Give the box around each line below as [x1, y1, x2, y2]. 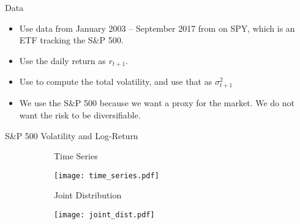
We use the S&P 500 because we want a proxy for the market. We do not [19, 96, 294, 109]
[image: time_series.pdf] [54, 171, 159, 180]
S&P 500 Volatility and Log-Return [5, 129, 138, 142]
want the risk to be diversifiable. [19, 108, 141, 121]
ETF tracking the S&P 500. [19, 34, 124, 46]
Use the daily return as [19, 54, 106, 67]
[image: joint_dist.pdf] [54, 211, 155, 220]
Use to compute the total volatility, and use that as [19, 75, 212, 88]
